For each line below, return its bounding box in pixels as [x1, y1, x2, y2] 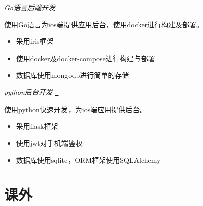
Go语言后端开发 [4, 2, 55, 12]
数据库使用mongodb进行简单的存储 [16, 70, 129, 80]
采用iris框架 [16, 36, 54, 46]
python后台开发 [4, 86, 53, 97]
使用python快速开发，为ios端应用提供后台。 [4, 104, 147, 114]
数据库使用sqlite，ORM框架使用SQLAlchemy [16, 154, 161, 165]
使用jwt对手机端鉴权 [16, 137, 83, 148]
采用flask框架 [16, 121, 58, 131]
